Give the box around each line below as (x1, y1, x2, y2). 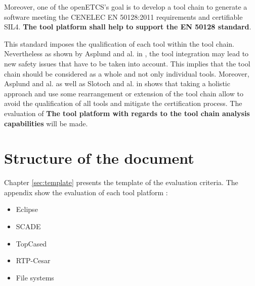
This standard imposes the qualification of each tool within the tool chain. (4, 38, 234, 49)
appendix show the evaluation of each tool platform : (4, 187, 168, 197)
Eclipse (16, 204, 38, 214)
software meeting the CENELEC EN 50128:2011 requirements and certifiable (4, 11, 243, 22)
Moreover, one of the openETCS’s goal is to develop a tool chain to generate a (4, 2, 247, 12)
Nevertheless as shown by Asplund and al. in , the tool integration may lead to (4, 48, 249, 59)
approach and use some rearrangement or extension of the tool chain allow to (4, 88, 243, 98)
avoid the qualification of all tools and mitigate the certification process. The (4, 98, 242, 109)
